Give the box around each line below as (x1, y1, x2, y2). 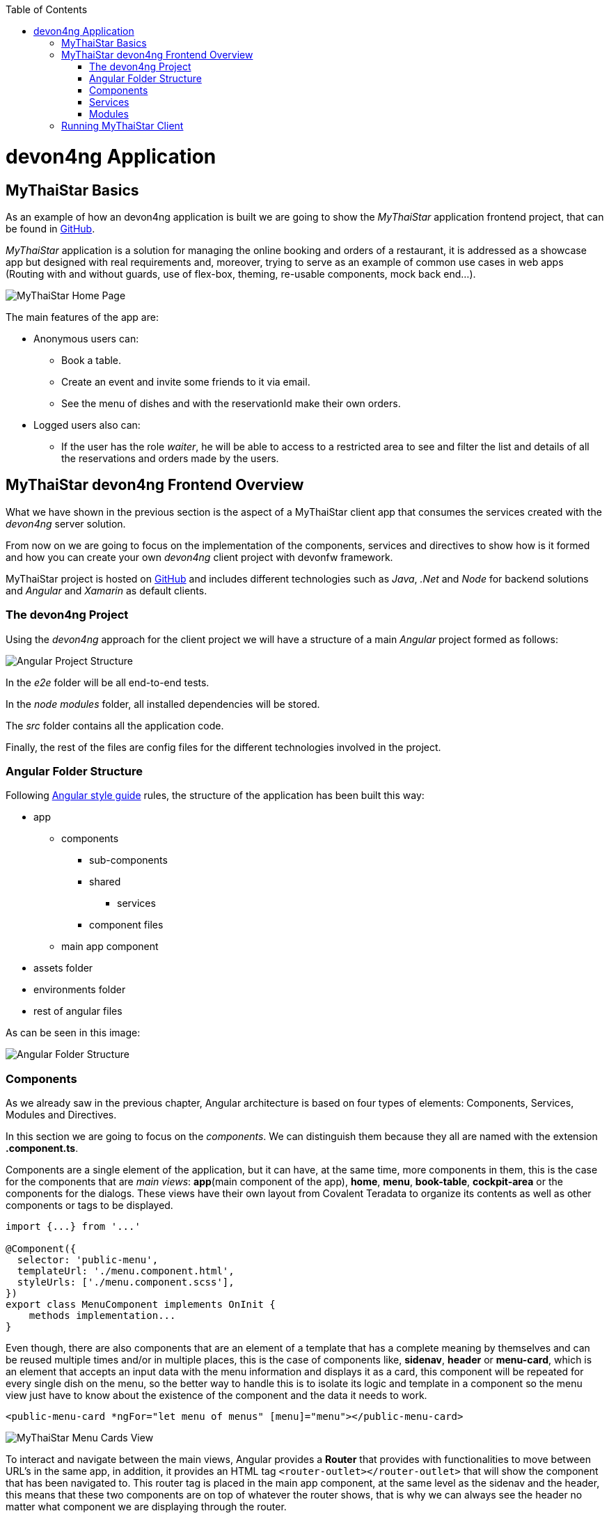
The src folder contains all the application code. (6, 719, 224, 732)
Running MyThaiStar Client (61, 120, 184, 132)
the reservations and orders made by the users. (61, 452, 279, 464)
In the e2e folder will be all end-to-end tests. (6, 676, 209, 688)
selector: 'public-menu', (17, 1254, 159, 1266)
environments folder (33, 983, 126, 996)
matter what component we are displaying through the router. (6, 1501, 287, 1513)
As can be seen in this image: (6, 1027, 141, 1039)
